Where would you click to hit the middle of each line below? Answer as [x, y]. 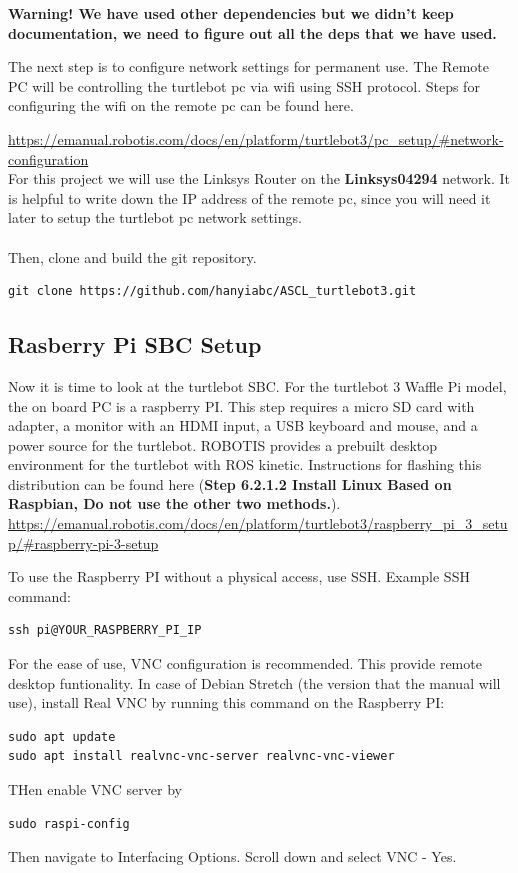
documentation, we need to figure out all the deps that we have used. [252, 32]
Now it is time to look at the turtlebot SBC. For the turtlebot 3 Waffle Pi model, [257, 385]
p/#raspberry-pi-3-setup [83, 542]
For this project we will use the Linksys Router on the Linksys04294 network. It [259, 178]
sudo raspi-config [69, 823]
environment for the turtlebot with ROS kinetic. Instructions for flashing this [245, 464]
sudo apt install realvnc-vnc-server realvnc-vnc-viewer [201, 756]
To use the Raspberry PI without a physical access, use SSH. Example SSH [239, 576]
